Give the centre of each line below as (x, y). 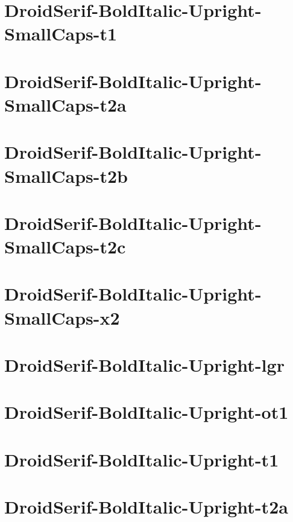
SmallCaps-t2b (66, 175)
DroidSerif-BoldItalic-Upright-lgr (144, 364)
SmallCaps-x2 (62, 317)
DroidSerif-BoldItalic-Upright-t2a (146, 507)
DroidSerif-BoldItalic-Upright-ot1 (146, 412)
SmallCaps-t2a (65, 104)
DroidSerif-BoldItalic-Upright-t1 (142, 459)
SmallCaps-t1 (61, 33)
